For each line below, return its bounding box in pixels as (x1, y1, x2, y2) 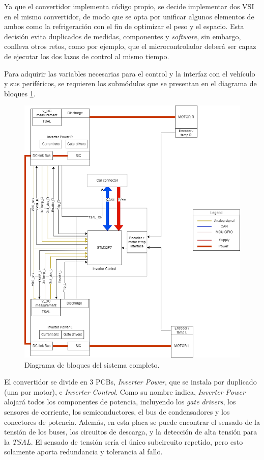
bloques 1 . (4, 88, 36, 98)
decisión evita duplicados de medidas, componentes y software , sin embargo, (4, 31, 241, 41)
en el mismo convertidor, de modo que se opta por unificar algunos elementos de (4, 11, 254, 21)
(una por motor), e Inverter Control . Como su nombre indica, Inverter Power (4, 386, 245, 397)
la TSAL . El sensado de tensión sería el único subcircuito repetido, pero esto (4, 436, 243, 447)
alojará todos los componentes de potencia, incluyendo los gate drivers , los (4, 396, 236, 407)
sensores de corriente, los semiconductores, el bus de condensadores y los (4, 406, 230, 417)
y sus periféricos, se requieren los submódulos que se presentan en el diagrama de (4, 78, 257, 89)
